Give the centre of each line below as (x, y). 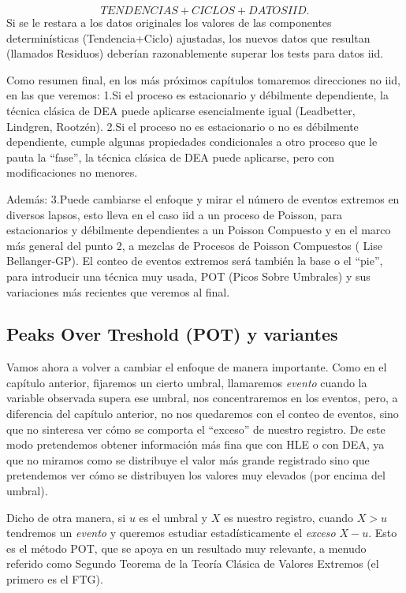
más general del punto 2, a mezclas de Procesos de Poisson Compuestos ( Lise (194, 245)
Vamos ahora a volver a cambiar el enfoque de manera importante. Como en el (197, 367)
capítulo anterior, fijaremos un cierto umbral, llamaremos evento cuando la (187, 382)
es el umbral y (173, 517)
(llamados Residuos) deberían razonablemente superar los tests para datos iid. (195, 53)
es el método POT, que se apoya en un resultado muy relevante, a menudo (186, 548)
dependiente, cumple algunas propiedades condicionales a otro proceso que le (192, 142)
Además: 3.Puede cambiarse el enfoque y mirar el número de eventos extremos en (203, 198)
